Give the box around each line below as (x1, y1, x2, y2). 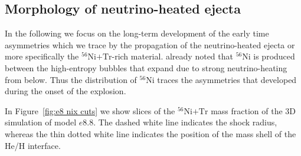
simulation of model (5, 116, 77, 128)
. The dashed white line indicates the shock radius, (93, 116, 277, 128)
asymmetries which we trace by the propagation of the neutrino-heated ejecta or (5, 38, 295, 51)
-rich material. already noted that (112, 50, 233, 62)
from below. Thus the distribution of (5, 73, 137, 85)
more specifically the (5, 50, 79, 62)
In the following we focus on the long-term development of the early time (5, 27, 269, 39)
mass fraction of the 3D (211, 104, 296, 117)
